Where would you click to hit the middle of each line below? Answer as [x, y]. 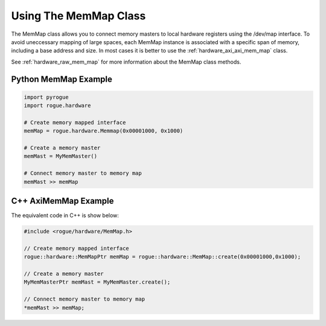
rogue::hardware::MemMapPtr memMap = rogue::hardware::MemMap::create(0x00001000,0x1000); [162, 257]
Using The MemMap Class [78, 16]
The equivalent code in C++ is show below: [65, 215]
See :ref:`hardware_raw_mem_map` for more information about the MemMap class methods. [126, 62]
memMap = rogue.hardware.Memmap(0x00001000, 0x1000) [104, 131]
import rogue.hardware [57, 106]
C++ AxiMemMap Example [62, 201]
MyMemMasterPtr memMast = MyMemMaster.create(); [97, 282]
